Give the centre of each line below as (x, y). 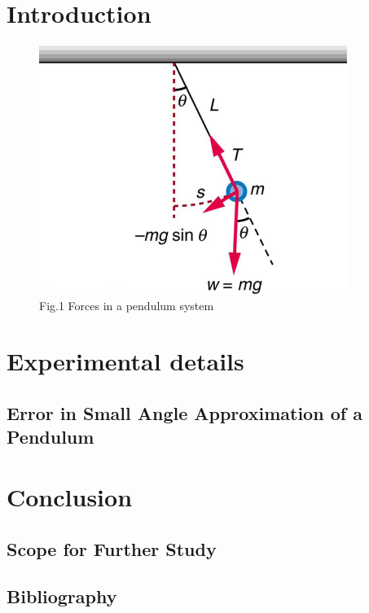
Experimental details (125, 361)
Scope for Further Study (112, 548)
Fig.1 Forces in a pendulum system (127, 305)
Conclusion (70, 496)
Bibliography (62, 596)
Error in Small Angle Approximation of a (184, 412)
